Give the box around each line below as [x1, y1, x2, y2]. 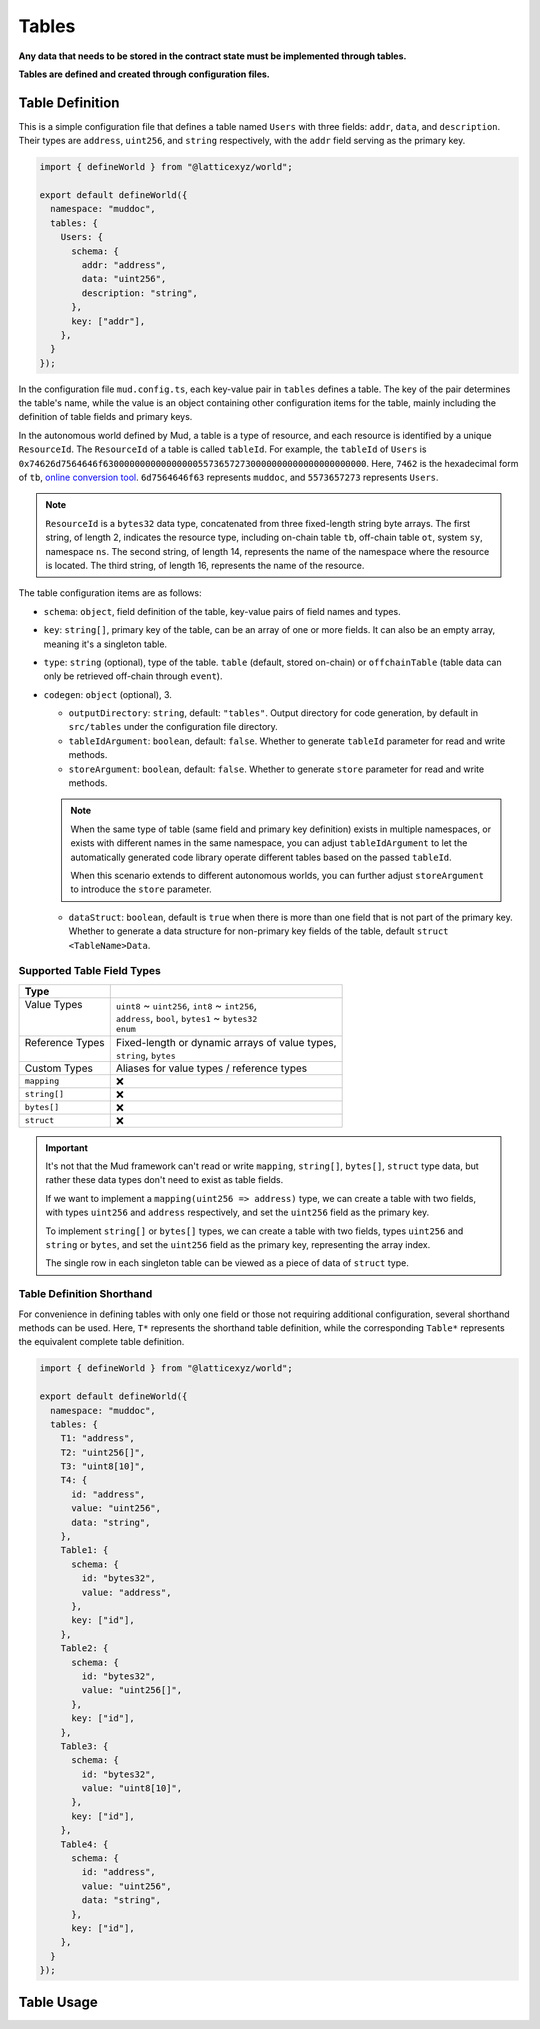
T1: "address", [60, 1433, 135, 1444]
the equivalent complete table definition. [18, 1336, 185, 1348]
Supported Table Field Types [18, 964, 162, 978]
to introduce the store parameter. [70, 883, 212, 895]
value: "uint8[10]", [81, 1783, 183, 1794]
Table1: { [60, 1545, 109, 1556]
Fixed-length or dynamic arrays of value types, [115, 1035, 337, 1049]
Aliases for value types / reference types [115, 1061, 308, 1075]
